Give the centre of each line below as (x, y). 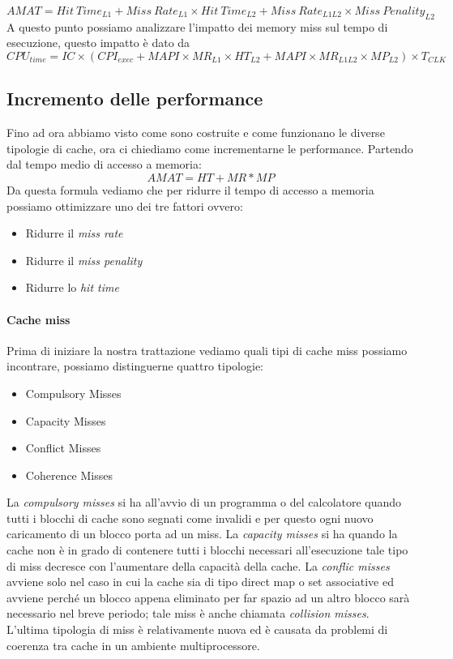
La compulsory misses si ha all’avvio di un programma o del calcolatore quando (204, 502)
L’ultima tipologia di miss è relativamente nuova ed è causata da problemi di (197, 629)
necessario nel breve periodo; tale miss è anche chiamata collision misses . (188, 613)
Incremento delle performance (135, 98)
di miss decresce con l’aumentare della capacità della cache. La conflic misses (198, 565)
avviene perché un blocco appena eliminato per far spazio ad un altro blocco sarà (208, 597)
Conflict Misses (63, 448)
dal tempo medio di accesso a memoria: (104, 164)
